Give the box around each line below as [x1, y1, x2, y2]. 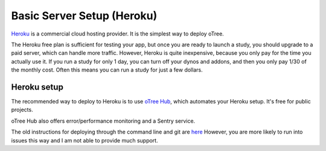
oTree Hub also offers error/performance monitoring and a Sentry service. [11, 117, 196, 125]
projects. [11, 106, 33, 114]
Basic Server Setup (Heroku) [11, 9, 158, 22]
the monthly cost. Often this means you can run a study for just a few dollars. [11, 66, 203, 73]
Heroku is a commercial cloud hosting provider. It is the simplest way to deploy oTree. [11, 30, 225, 37]
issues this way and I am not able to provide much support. [11, 137, 158, 144]
